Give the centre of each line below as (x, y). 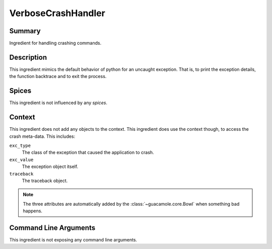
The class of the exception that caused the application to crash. (88, 152)
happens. (33, 211)
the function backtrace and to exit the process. (58, 76)
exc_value (21, 159)
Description (28, 57)
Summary (25, 31)
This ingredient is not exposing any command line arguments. (73, 239)
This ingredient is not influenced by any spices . (58, 103)
